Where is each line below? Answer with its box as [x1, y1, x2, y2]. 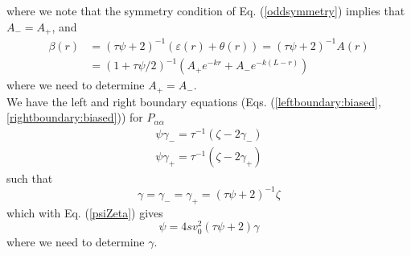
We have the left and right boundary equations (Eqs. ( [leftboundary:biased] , [6, 93, 381, 109]
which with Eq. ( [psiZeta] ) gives [6, 204, 163, 221]
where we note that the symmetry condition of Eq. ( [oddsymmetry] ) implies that [6, 2, 405, 19]
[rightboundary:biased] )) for [6, 109, 143, 126]
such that [6, 169, 53, 186]
